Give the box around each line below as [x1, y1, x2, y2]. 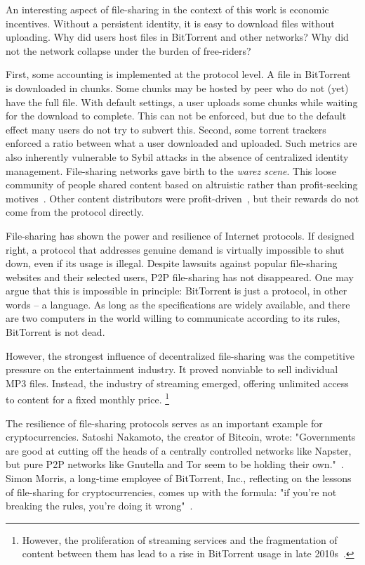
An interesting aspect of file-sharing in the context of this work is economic [6, 2, 329, 16]
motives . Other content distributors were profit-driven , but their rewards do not [6, 190, 359, 205]
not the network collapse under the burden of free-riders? [6, 43, 251, 58]
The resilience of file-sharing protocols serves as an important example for [6, 415, 323, 430]
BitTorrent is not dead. [6, 325, 105, 339]
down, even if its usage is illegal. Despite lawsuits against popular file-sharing [6, 256, 338, 271]
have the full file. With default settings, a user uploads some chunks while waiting [6, 94, 358, 109]
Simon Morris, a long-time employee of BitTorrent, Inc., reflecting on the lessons [6, 471, 352, 486]
